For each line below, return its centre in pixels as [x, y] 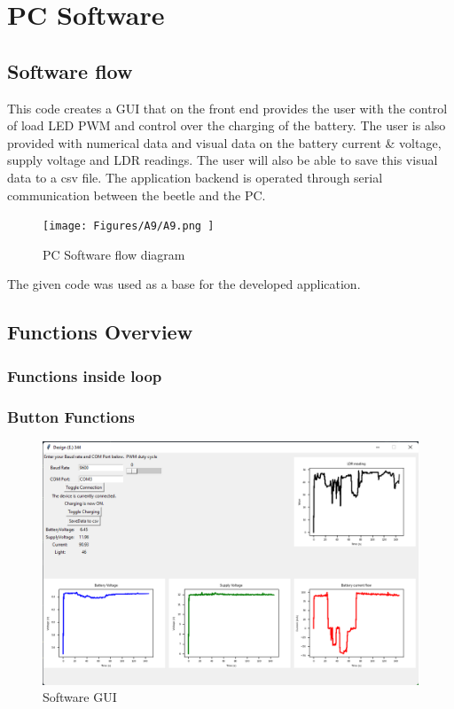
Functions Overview [100, 332]
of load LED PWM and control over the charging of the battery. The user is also [227, 125]
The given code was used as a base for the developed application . [184, 284]
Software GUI [80, 697]
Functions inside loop [85, 375]
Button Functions [71, 416]
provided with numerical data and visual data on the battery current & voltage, [224, 142]
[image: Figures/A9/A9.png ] [129, 226]
